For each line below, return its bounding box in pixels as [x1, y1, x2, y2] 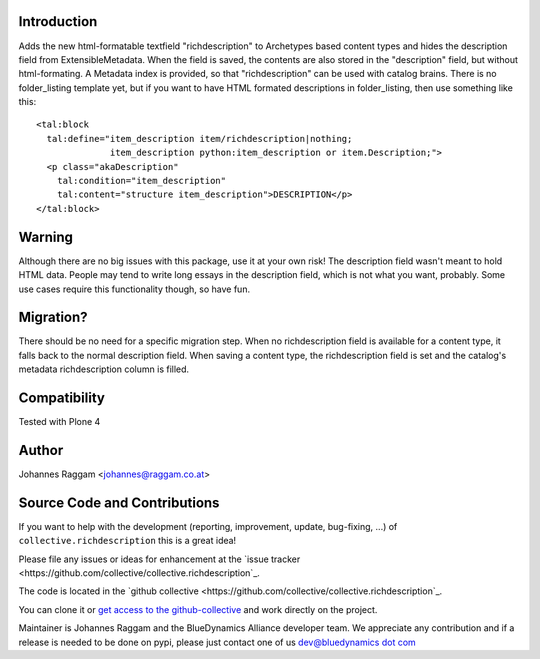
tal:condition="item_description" [56, 175, 227, 187]
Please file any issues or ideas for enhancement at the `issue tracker [18, 553, 301, 565]
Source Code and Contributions [18, 494, 220, 511]
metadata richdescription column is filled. [18, 363, 190, 375]
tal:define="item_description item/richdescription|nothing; [46, 133, 353, 144]
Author [18, 441, 64, 459]
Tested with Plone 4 [18, 416, 101, 428]
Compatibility [18, 390, 105, 406]
